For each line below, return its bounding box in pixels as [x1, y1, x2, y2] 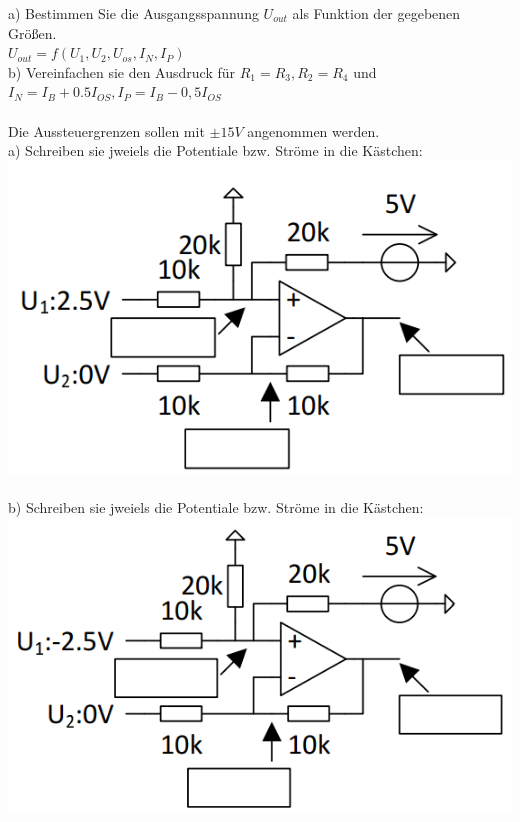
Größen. [8, 22, 57, 43]
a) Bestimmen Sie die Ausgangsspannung [8, 3, 259, 23]
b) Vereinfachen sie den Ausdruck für [8, 61, 236, 82]
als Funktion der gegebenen [292, 3, 461, 23]
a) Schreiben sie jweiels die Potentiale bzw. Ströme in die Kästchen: [8, 140, 423, 161]
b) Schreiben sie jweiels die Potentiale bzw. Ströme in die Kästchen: [8, 497, 424, 518]
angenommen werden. [247, 120, 380, 141]
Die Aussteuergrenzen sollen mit [8, 120, 205, 141]
